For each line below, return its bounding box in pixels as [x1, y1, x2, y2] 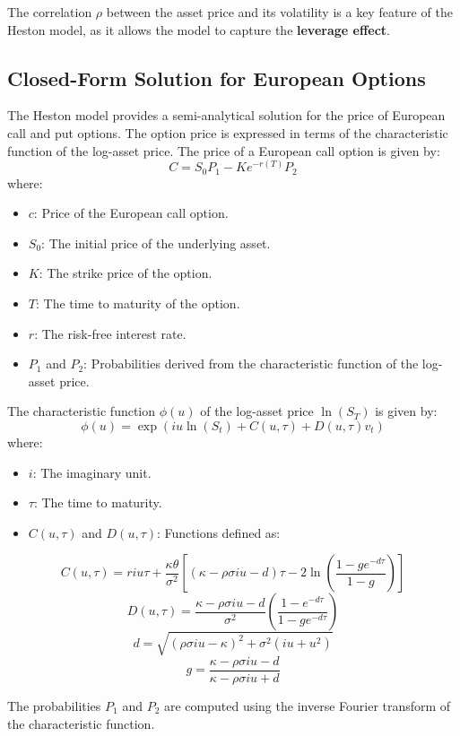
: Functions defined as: [157, 523, 281, 541]
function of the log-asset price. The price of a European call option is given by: [7, 141, 440, 160]
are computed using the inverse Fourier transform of [163, 696, 451, 714]
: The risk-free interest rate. [34, 324, 187, 342]
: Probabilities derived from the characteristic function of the [83, 354, 419, 373]
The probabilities [7, 696, 101, 714]
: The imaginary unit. [32, 463, 152, 481]
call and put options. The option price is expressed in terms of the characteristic [7, 123, 448, 142]
